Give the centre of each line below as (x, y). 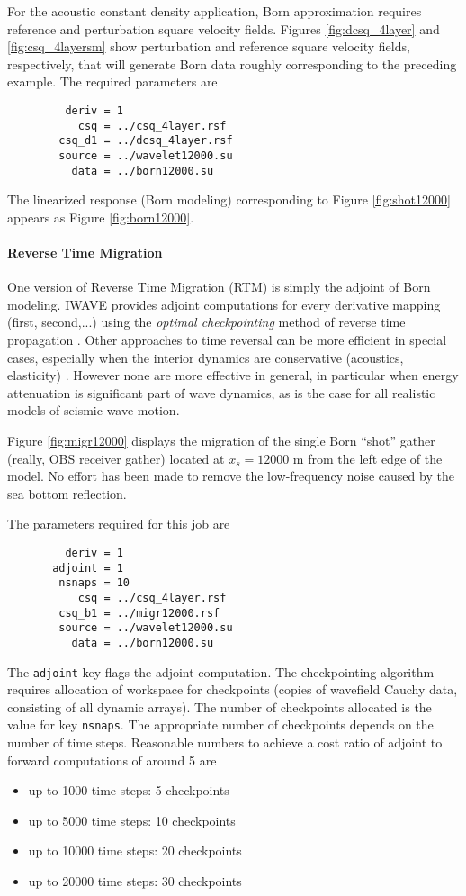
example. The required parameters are (112, 81)
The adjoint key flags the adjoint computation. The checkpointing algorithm (221, 671)
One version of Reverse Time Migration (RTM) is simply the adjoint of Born (219, 287)
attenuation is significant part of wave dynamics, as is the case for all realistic (221, 392)
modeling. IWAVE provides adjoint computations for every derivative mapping (224, 304)
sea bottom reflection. (67, 493)
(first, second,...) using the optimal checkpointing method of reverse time (206, 322)
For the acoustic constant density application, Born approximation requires (215, 11)
